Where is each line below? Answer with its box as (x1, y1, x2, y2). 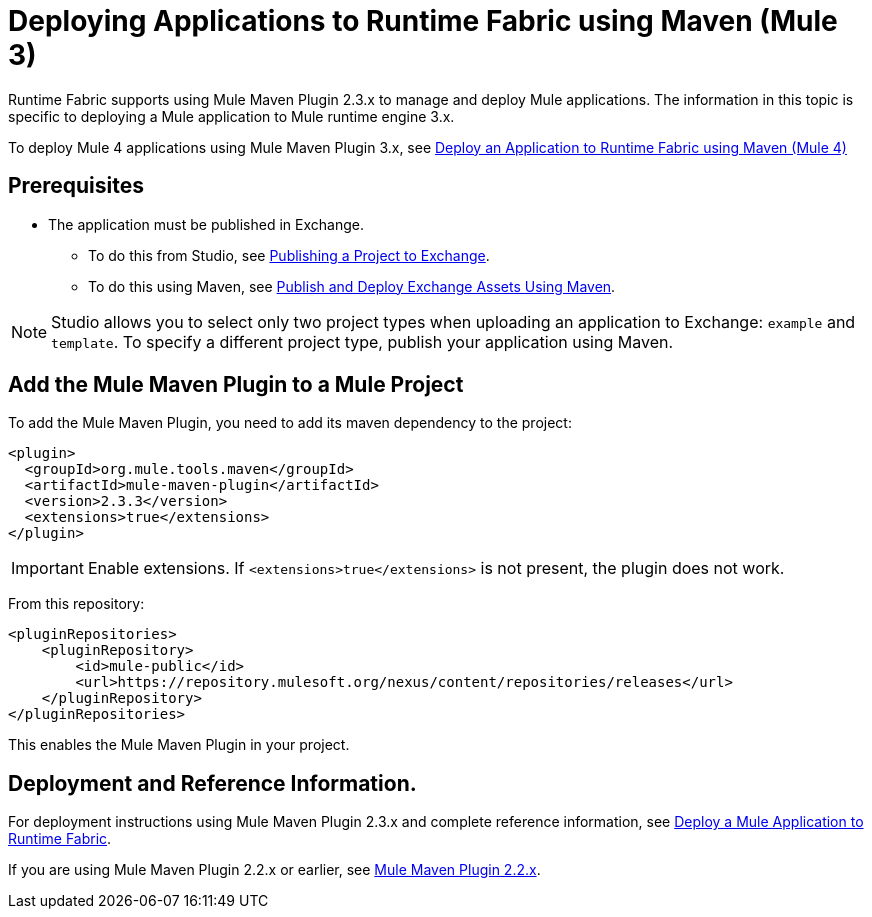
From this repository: (8, 595, 145, 613)
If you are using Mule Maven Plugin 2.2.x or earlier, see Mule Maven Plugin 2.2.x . (8, 861, 541, 879)
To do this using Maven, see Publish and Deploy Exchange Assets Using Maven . (88, 277, 616, 295)
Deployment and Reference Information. (8, 770, 417, 796)
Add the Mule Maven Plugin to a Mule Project (8, 372, 464, 398)
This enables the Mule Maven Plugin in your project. (8, 736, 350, 754)
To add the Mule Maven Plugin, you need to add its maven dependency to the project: (8, 414, 572, 432)
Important (11, 558, 84, 579)
